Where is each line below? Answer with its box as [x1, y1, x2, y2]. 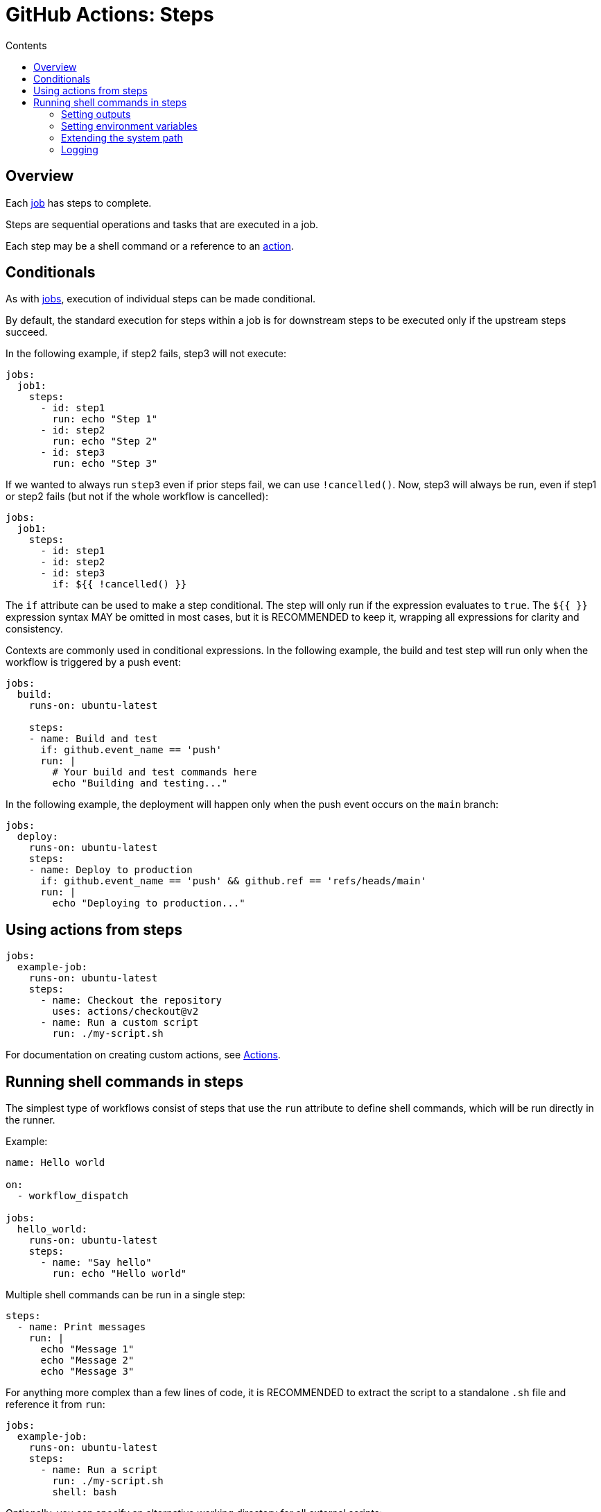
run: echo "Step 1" [52, 413, 158, 425]
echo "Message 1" [40, 1343, 134, 1355]
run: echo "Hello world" [52, 1268, 187, 1280]
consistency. [6, 623, 63, 635]
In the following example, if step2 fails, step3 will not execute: [6, 347, 287, 360]
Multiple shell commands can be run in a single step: [6, 1289, 245, 1301]
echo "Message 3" [40, 1366, 134, 1377]
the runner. [6, 1114, 55, 1126]
